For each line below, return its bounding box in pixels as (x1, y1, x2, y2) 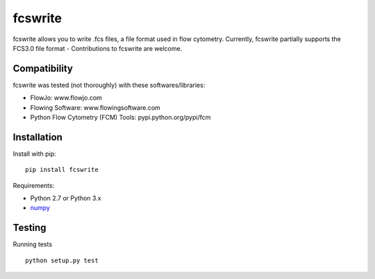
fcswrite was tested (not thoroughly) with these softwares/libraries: (12, 81, 206, 89)
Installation (12, 131, 62, 143)
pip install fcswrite (25, 166, 99, 174)
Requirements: (12, 181, 55, 189)
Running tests (12, 240, 52, 248)
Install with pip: (12, 150, 56, 158)
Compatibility (12, 63, 73, 74)
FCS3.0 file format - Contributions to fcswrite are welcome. (12, 44, 183, 52)
